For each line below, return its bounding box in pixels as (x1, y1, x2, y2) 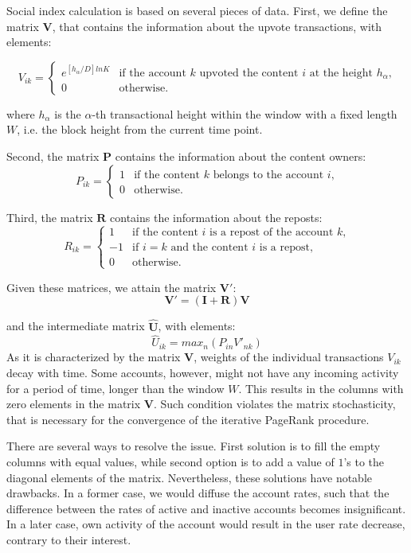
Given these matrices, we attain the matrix (6, 278, 217, 295)
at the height (309, 67, 373, 79)
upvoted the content (199, 67, 299, 79)
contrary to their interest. (6, 531, 131, 547)
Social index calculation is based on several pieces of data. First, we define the (6, 2, 388, 18)
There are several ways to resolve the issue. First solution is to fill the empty (6, 438, 381, 454)
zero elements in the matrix (6, 395, 141, 412)
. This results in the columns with (238, 380, 404, 396)
